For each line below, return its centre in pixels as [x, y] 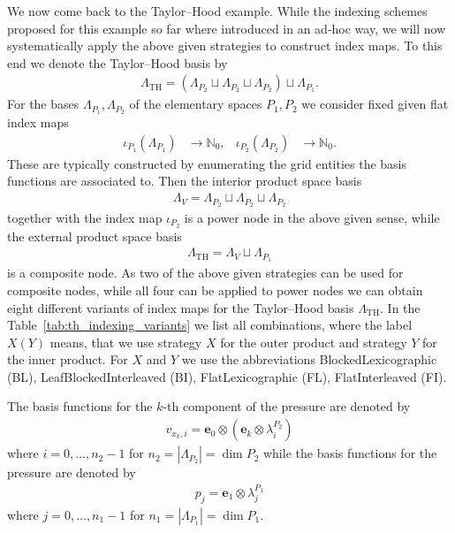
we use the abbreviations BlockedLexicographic [309, 359]
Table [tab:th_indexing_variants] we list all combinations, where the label [210, 325]
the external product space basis [95, 236]
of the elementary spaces [196, 104]
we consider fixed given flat [375, 104]
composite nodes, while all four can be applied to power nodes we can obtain [215, 289]
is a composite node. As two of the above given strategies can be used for [205, 273]
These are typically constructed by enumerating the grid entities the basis [207, 163]
